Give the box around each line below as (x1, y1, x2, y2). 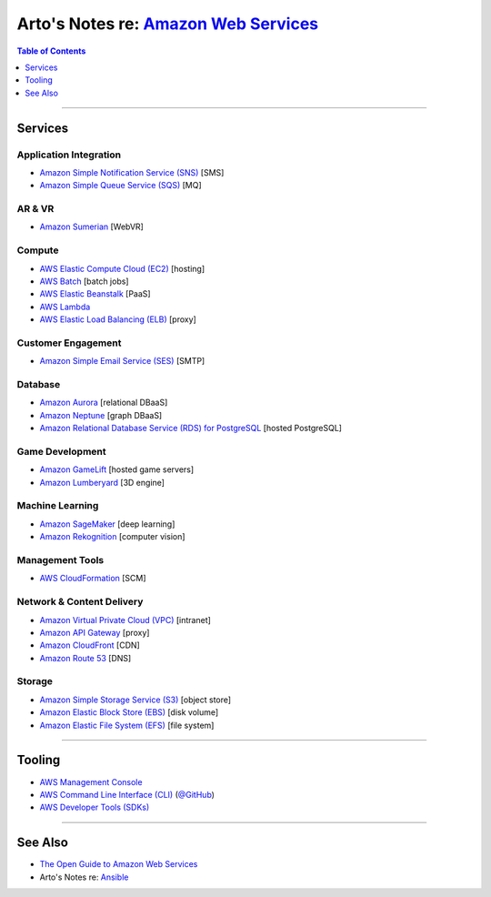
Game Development (16, 445, 106, 458)
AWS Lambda (39, 301, 91, 312)
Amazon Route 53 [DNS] (39, 652, 132, 663)
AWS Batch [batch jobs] (39, 276, 129, 287)
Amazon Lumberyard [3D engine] (39, 477, 165, 488)
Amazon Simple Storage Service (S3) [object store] (39, 694, 232, 705)
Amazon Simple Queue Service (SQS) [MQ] (39, 180, 202, 191)
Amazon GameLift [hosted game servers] (39, 464, 195, 475)
